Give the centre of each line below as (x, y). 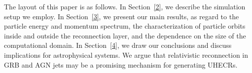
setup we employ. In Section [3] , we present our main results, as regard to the (122, 16)
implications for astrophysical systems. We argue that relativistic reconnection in (126, 55)
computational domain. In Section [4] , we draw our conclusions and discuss (118, 45)
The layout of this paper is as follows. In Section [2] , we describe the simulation (125, 6)
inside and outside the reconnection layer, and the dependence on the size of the (125, 35)
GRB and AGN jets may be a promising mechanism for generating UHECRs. (121, 64)
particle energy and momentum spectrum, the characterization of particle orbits (125, 26)
